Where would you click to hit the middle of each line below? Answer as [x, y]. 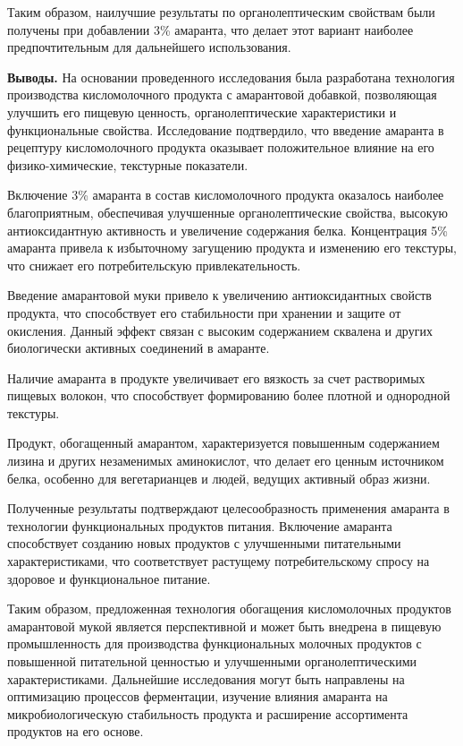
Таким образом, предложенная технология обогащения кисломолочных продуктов [229, 609]
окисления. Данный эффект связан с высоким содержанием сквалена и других [220, 330]
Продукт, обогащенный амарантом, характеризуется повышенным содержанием [223, 443]
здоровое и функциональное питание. [109, 578]
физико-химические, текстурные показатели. [128, 164]
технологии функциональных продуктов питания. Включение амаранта [200, 525]
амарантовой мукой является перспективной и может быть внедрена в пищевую [224, 626]
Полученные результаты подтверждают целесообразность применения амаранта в [228, 508]
